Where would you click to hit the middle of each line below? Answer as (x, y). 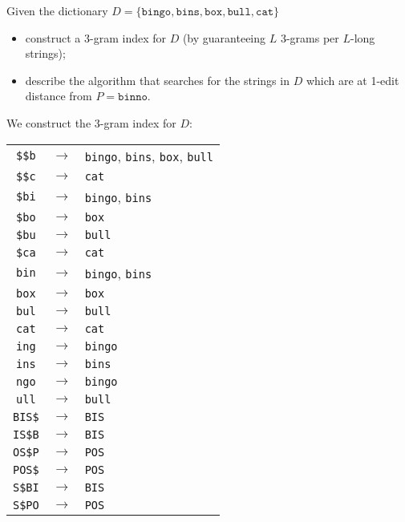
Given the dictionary (57, 10)
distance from (59, 96)
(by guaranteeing (224, 37)
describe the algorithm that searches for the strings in (157, 80)
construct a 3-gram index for (95, 37)
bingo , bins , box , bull (149, 156)
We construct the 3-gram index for (91, 122)
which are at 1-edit (352, 80)
